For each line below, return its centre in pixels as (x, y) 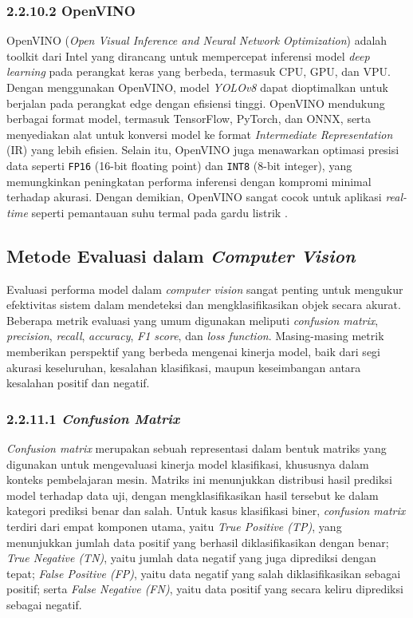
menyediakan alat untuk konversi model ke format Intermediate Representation (200, 134)
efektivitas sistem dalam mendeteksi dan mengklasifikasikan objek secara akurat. (204, 305)
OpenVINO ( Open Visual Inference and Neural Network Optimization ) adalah (197, 40)
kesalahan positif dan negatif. (78, 383)
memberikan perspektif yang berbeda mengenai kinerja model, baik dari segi (193, 351)
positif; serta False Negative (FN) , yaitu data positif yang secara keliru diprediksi (205, 589)
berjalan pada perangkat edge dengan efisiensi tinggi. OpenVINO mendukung (196, 103)
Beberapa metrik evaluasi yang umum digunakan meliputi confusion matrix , (193, 320)
